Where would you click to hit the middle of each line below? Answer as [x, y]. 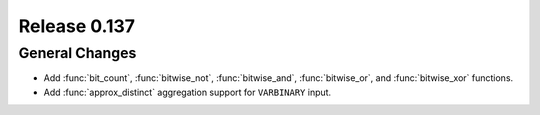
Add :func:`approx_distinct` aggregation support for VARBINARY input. [187, 92]
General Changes [77, 53]
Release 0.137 [76, 26]
